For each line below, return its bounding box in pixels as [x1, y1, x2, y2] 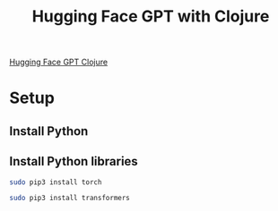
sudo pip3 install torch [9, 177, 102, 187]
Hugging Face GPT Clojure [9, 56, 109, 68]
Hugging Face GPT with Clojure [31, 6, 270, 27]
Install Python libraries [9, 154, 139, 169]
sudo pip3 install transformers [9, 194, 130, 203]
